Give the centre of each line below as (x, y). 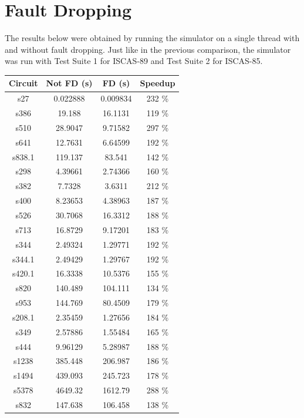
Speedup (158, 83)
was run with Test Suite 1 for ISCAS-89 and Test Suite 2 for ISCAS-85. (134, 61)
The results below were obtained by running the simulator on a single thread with (152, 38)
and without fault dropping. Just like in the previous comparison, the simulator (148, 49)
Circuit (23, 83)
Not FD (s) (69, 83)
